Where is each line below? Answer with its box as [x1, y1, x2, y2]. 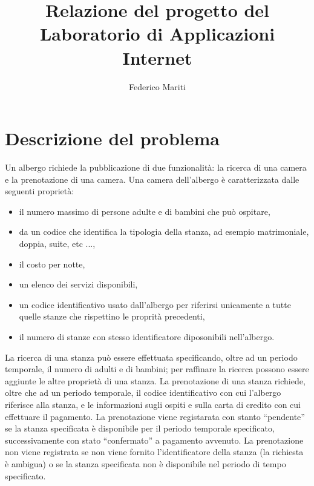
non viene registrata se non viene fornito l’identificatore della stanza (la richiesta [5, 445, 304, 458]
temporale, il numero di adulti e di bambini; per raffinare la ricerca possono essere [5, 363, 309, 375]
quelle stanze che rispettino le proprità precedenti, [19, 310, 205, 323]
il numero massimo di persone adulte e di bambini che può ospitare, [19, 205, 270, 217]
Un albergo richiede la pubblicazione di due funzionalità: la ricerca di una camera [5, 161, 307, 174]
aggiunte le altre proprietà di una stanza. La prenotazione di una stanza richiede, [5, 374, 306, 387]
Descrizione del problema [5, 126, 220, 151]
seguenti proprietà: [5, 185, 74, 197]
